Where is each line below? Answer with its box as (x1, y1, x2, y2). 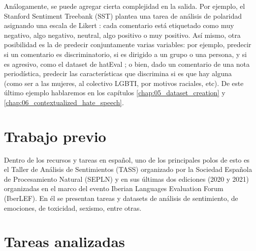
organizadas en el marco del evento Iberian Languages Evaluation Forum (4, 183, 224, 194)
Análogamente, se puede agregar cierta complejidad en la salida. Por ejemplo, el (4, 1, 245, 11)
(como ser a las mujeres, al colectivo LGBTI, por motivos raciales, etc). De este (4, 78, 244, 88)
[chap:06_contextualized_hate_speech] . (4, 97, 124, 107)
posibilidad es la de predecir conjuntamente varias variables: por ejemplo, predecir (4, 39, 252, 50)
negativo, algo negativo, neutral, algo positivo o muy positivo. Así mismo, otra (4, 29, 241, 40)
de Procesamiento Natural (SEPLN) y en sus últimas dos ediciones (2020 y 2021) (4, 173, 249, 184)
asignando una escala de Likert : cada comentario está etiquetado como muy (4, 20, 234, 30)
